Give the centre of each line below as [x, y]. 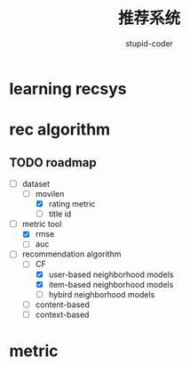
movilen [50, 194]
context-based [62, 314]
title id [60, 214]
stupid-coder [149, 43]
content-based [63, 305]
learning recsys [68, 89]
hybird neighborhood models [102, 294]
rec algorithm [60, 130]
